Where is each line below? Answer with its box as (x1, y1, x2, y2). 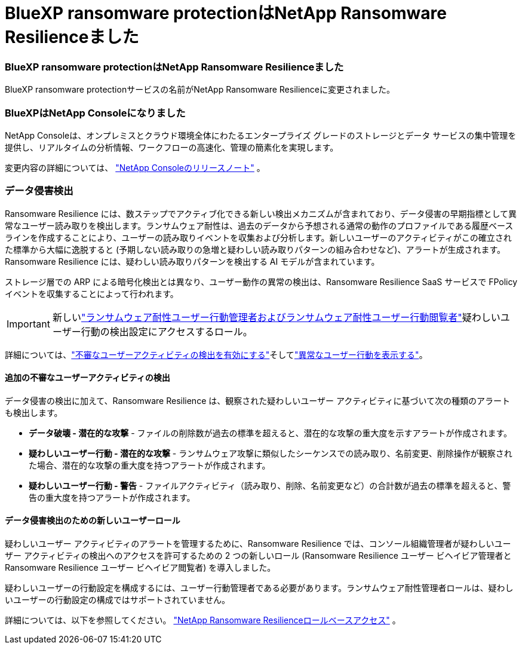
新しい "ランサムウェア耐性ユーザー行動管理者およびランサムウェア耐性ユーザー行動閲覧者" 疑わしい (52, 311, 500, 323)
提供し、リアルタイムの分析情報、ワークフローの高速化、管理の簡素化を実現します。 (5, 142, 339, 152)
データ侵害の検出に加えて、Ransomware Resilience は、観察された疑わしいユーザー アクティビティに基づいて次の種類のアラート (5, 395, 511, 406)
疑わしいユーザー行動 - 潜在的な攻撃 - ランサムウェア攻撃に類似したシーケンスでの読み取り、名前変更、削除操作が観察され (29, 448, 512, 458)
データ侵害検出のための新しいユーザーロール (5, 515, 180, 526)
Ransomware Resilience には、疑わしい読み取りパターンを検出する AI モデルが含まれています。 (5, 256, 380, 267)
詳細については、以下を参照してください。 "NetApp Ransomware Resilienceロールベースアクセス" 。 (5, 615, 401, 626)
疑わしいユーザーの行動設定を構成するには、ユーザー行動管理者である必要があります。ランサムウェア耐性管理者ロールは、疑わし (5, 583, 514, 593)
